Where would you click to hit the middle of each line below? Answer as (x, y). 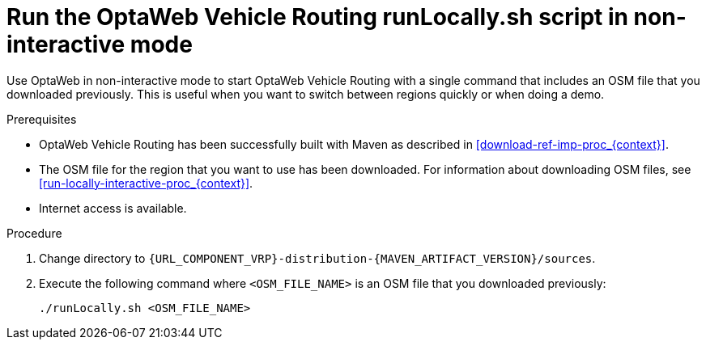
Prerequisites (42, 119)
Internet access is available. (113, 208)
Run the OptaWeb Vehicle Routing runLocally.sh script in (317, 17)
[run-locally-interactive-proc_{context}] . (146, 183)
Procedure (34, 233)
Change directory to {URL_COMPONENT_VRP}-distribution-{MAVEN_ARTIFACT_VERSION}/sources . (317, 258)
